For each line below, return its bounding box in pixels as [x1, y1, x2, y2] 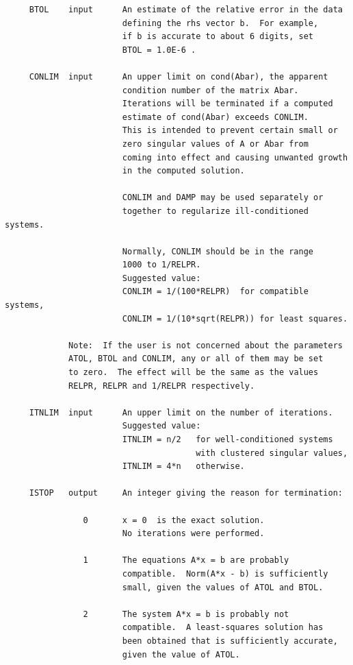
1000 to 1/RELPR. [122, 260, 201, 270]
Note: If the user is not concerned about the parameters [68, 340, 343, 350]
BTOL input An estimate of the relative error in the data [29, 5, 343, 14]
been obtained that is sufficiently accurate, [122, 636, 338, 646]
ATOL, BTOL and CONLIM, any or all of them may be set [68, 354, 324, 364]
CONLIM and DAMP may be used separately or [122, 193, 324, 203]
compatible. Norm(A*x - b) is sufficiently [122, 568, 328, 579]
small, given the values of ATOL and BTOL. [122, 582, 324, 592]
